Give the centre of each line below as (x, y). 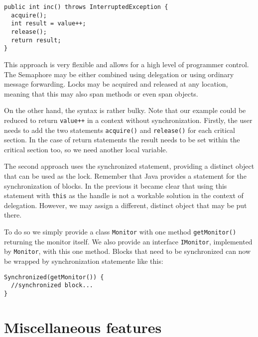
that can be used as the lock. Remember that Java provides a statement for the (125, 176)
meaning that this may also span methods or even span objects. (101, 93)
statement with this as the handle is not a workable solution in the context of (124, 195)
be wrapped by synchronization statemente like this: (84, 261)
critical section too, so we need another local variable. (86, 149)
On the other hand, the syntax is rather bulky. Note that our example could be (125, 110)
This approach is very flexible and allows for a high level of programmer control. (127, 64)
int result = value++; (49, 24)
